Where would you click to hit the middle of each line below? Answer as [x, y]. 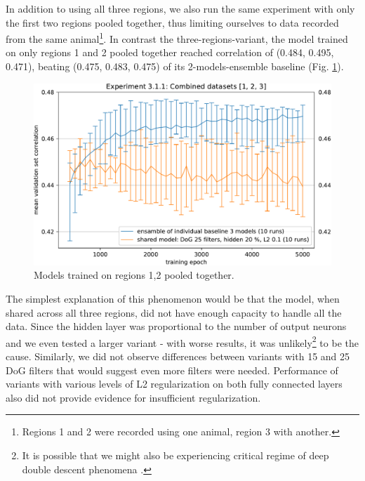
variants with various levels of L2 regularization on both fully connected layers [174, 384]
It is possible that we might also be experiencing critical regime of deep [175, 455]
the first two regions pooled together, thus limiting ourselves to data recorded [172, 22]
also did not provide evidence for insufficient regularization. [133, 397]
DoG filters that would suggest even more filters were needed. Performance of [172, 370]
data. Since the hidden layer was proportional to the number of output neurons [176, 326]
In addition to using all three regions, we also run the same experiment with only [180, 8]
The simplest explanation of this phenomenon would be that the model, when [173, 299]
